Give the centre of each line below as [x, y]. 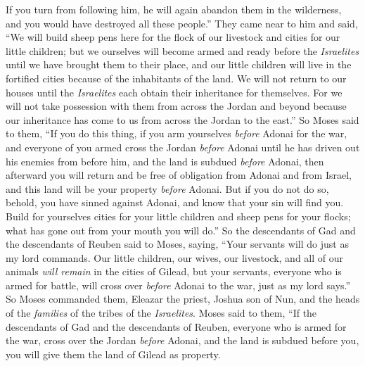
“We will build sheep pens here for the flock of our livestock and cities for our [173, 37]
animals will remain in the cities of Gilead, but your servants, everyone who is [174, 271]
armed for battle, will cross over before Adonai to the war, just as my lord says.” [178, 285]
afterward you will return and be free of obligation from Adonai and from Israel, [179, 175]
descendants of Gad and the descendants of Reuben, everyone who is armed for [176, 326]
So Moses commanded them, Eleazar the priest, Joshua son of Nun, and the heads [183, 299]
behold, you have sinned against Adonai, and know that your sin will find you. [175, 202]
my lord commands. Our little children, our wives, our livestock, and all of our [174, 257]
